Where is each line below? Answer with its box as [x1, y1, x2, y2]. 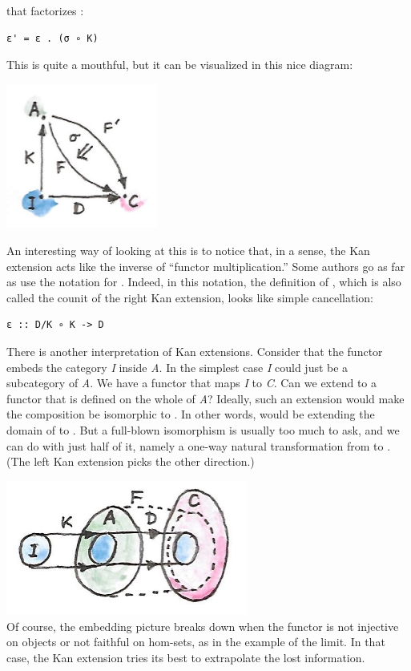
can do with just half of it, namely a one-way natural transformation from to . [6, 437, 391, 454]
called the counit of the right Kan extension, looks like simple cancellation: [6, 289, 373, 305]
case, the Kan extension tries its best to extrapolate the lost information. [6, 649, 365, 666]
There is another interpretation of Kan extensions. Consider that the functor [6, 343, 383, 359]
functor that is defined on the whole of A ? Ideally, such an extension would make [6, 390, 405, 406]
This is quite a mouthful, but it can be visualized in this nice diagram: [6, 56, 353, 73]
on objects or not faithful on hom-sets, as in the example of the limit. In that [6, 633, 385, 650]
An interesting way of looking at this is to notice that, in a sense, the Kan [6, 242, 370, 259]
